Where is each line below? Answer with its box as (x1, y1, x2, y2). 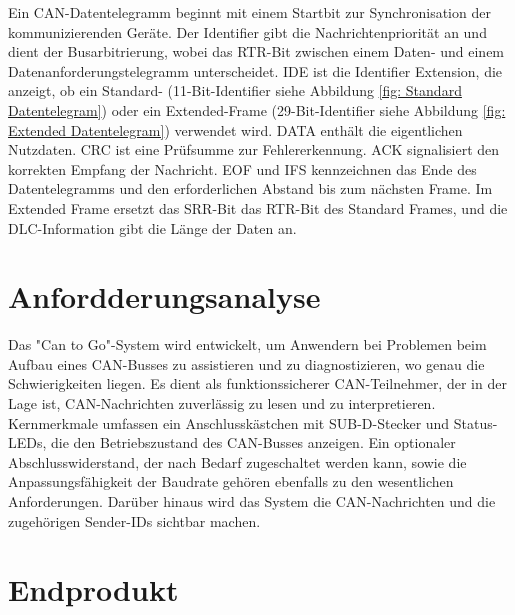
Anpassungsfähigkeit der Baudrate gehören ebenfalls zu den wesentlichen (8, 471, 454, 492)
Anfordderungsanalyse (8, 276, 321, 317)
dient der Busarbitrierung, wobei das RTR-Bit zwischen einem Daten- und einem (8, 41, 505, 62)
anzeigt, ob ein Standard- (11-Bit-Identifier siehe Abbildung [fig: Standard (8, 80, 462, 101)
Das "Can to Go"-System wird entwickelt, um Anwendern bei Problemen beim (8, 334, 487, 355)
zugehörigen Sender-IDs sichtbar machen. (8, 510, 261, 531)
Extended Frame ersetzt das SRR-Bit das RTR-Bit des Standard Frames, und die (8, 197, 508, 218)
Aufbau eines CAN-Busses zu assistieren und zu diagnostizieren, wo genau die (8, 353, 485, 374)
